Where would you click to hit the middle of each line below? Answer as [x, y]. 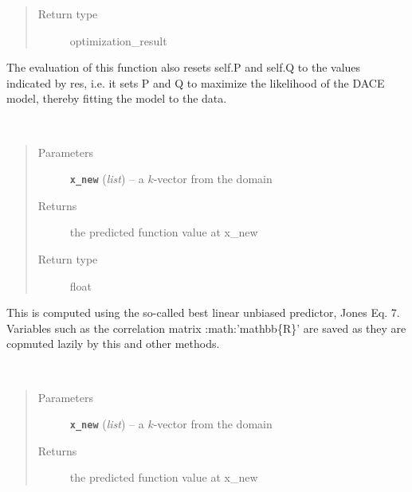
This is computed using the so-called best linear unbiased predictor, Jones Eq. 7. [203, 312]
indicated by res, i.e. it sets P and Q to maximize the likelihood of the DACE [196, 82]
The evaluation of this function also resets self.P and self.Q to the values [184, 67]
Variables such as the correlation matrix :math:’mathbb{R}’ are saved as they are [206, 328]
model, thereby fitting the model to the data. [117, 98]
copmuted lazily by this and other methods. [113, 344]
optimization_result [118, 40]
